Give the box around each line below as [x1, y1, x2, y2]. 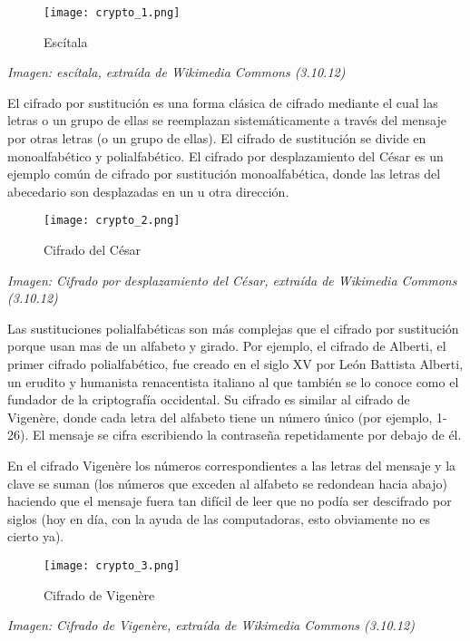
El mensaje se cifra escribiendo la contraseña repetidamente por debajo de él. [32, 425, 462, 444]
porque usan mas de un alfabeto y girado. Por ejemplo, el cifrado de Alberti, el [7, 336, 446, 355]
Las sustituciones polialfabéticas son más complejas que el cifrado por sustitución [7, 318, 459, 337]
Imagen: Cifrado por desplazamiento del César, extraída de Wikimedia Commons [7, 270, 457, 289]
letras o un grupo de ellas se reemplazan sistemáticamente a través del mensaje [7, 111, 446, 130]
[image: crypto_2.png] [44, 214, 181, 228]
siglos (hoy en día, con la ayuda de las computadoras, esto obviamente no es [7, 509, 430, 528]
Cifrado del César [44, 240, 142, 259]
